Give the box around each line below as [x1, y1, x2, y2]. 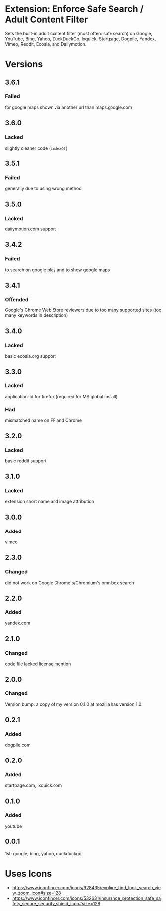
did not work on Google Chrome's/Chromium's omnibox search [5, 580, 135, 586]
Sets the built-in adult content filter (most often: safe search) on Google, [5, 30, 153, 36]
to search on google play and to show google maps [5, 267, 110, 273]
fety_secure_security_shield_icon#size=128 [12, 900, 101, 906]
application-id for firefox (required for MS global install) [5, 393, 118, 399]
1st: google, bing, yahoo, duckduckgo [5, 850, 82, 856]
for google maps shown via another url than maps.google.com [5, 104, 132, 110]
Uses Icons [5, 868, 52, 879]
